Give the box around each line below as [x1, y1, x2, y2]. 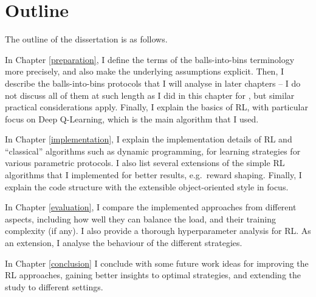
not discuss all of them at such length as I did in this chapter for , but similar [5, 88, 295, 101]
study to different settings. [5, 280, 103, 293]
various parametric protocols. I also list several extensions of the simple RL [5, 156, 285, 169]
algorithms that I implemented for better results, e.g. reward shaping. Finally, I [5, 169, 302, 181]
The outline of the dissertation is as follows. [5, 33, 168, 45]
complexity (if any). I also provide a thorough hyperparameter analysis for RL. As [5, 224, 311, 237]
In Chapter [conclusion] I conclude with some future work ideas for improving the [5, 256, 309, 269]
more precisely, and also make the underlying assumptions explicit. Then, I [5, 65, 284, 78]
